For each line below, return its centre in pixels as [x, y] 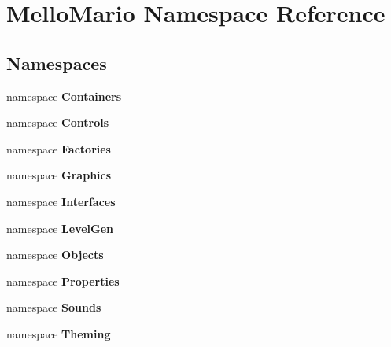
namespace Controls [58, 122]
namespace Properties [63, 281]
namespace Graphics [59, 175]
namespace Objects [55, 255]
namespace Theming [59, 333]
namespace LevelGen [60, 228]
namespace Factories [59, 148]
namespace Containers [64, 96]
